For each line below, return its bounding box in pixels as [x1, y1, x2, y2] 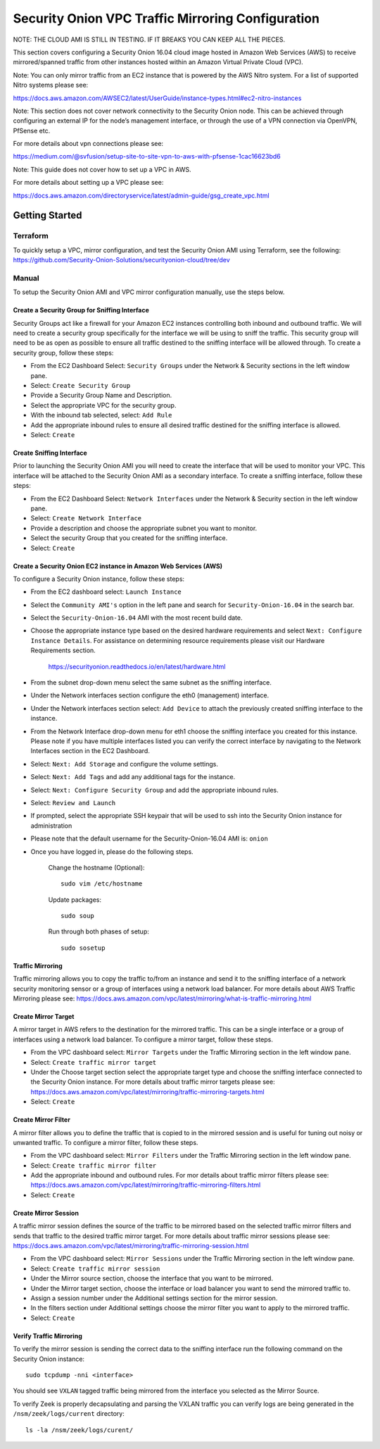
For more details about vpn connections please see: [13, 140, 164, 148]
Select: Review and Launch [30, 798, 116, 807]
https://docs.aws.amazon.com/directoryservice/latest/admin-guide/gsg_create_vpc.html [13, 191, 270, 200]
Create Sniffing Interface [13, 448, 87, 457]
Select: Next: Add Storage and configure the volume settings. [30, 759, 218, 768]
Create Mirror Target [13, 1013, 75, 1021]
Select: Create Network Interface [30, 514, 142, 522]
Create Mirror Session [13, 1209, 79, 1217]
